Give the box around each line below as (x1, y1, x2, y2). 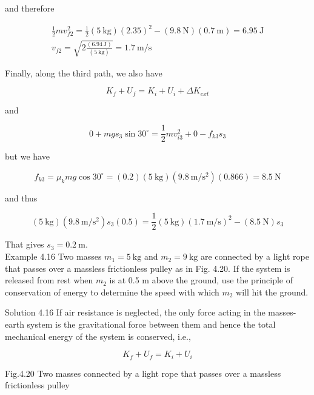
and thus (5, 191, 38, 204)
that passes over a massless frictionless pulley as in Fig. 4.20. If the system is (5, 262, 290, 274)
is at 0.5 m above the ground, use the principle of (109, 274, 293, 286)
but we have (5, 150, 50, 163)
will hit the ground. (236, 285, 309, 298)
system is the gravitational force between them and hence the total (27, 318, 276, 331)
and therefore (5, 2, 55, 14)
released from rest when (5, 274, 93, 286)
